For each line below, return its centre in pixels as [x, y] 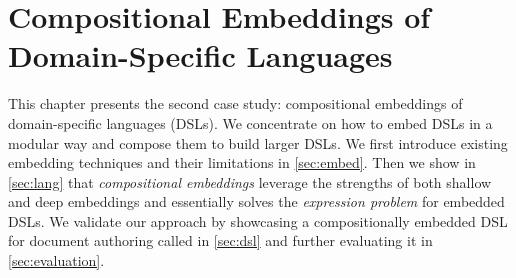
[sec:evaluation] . [56, 260]
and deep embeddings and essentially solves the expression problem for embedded [256, 201]
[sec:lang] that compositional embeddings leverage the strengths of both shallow [250, 181]
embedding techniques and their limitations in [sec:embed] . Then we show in [242, 162]
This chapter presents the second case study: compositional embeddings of [235, 103]
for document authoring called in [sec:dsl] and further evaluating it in [220, 240]
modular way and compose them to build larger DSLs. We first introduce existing [258, 142]
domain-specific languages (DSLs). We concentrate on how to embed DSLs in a [250, 122]
